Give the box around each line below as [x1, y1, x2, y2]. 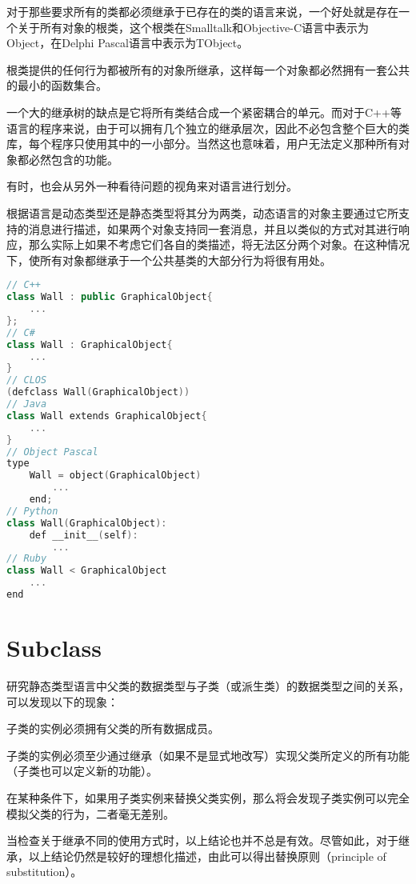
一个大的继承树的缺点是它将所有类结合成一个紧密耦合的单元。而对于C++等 [6, 103, 402, 120]
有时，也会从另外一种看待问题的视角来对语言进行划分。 [6, 178, 298, 194]
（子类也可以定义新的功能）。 [6, 762, 158, 779]
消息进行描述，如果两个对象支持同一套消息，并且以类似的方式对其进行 [28, 220, 398, 237]
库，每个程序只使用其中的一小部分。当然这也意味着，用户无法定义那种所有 [6, 135, 398, 152]
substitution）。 [6, 863, 82, 880]
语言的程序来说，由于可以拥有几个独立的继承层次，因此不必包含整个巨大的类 [6, 119, 410, 136]
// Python [6, 505, 58, 517]
